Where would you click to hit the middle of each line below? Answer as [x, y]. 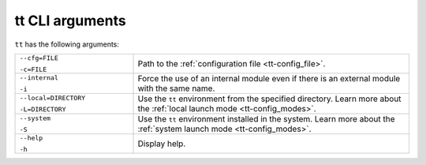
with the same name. [176, 88]
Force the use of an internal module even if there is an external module [269, 78]
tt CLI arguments [70, 21]
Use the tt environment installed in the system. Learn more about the [266, 118]
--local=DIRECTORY [52, 97]
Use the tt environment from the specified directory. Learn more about [269, 99]
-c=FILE [33, 69]
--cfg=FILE [39, 58]
